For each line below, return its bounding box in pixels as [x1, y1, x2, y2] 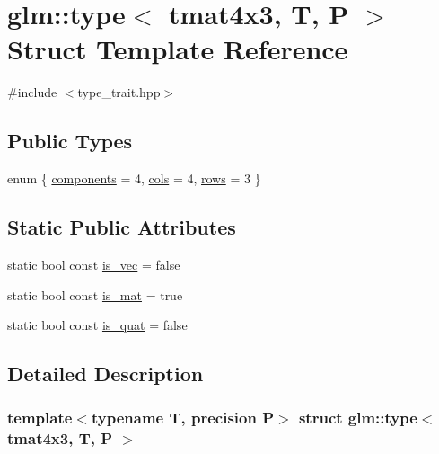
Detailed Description [7, 360, 204, 387]
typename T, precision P [91, 406, 275, 429]
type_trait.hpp [77, 83, 161, 102]
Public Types [7, 127, 133, 155]
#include [7, 83, 57, 102]
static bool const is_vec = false [7, 254, 180, 273]
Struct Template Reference [7, 31, 348, 67]
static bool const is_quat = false [7, 316, 188, 334]
